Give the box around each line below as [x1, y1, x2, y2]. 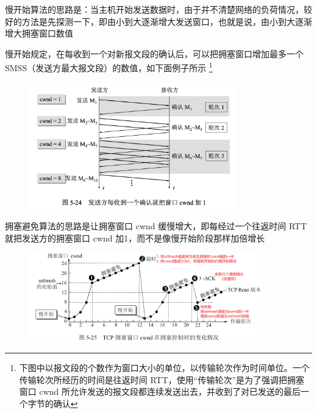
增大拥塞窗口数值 [5, 27, 73, 40]
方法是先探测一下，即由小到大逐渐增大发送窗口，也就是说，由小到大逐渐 [21, 15, 312, 27]
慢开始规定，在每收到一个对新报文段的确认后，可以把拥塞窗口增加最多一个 [5, 47, 304, 60]
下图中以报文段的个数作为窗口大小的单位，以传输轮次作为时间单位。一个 [19, 361, 310, 374]
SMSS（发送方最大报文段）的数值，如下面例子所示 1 [5, 60, 213, 74]
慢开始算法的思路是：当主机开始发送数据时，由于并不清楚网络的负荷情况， [5, 3, 304, 15]
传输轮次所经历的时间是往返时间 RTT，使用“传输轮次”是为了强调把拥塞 [19, 373, 305, 386]
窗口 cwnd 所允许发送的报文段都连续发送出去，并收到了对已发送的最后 [19, 385, 301, 398]
